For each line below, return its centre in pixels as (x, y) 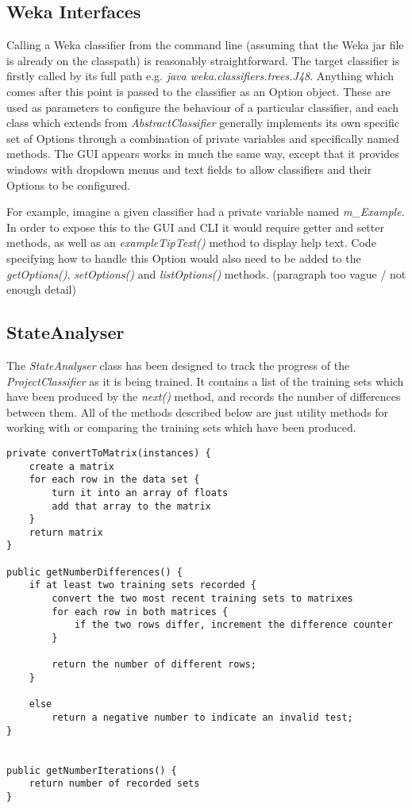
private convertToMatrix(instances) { (109, 453)
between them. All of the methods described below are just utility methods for (198, 412)
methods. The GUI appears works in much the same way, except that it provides (203, 154)
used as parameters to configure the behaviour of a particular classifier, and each (203, 107)
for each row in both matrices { (140, 612)
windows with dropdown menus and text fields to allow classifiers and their (189, 169)
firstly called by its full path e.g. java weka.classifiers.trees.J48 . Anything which (200, 76)
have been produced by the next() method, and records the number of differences (204, 396)
